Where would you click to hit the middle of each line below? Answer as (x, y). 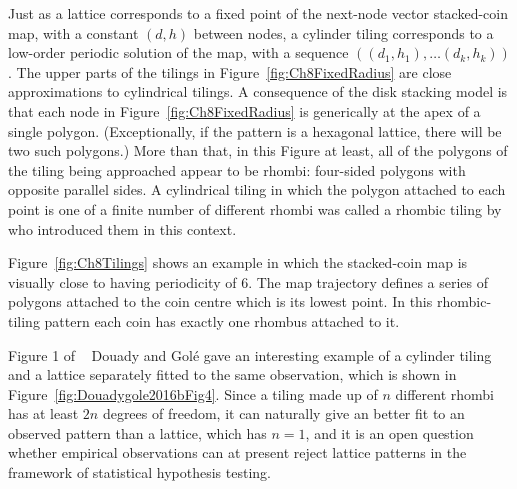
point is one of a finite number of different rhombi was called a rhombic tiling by (255, 208)
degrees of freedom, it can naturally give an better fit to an (283, 413)
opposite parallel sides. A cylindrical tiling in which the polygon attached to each (257, 189)
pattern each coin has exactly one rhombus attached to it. (222, 320)
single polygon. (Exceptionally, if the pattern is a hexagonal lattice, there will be (255, 130)
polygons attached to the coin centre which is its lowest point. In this (220, 301)
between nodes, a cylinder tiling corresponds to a (343, 32)
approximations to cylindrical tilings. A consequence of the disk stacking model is (258, 91)
